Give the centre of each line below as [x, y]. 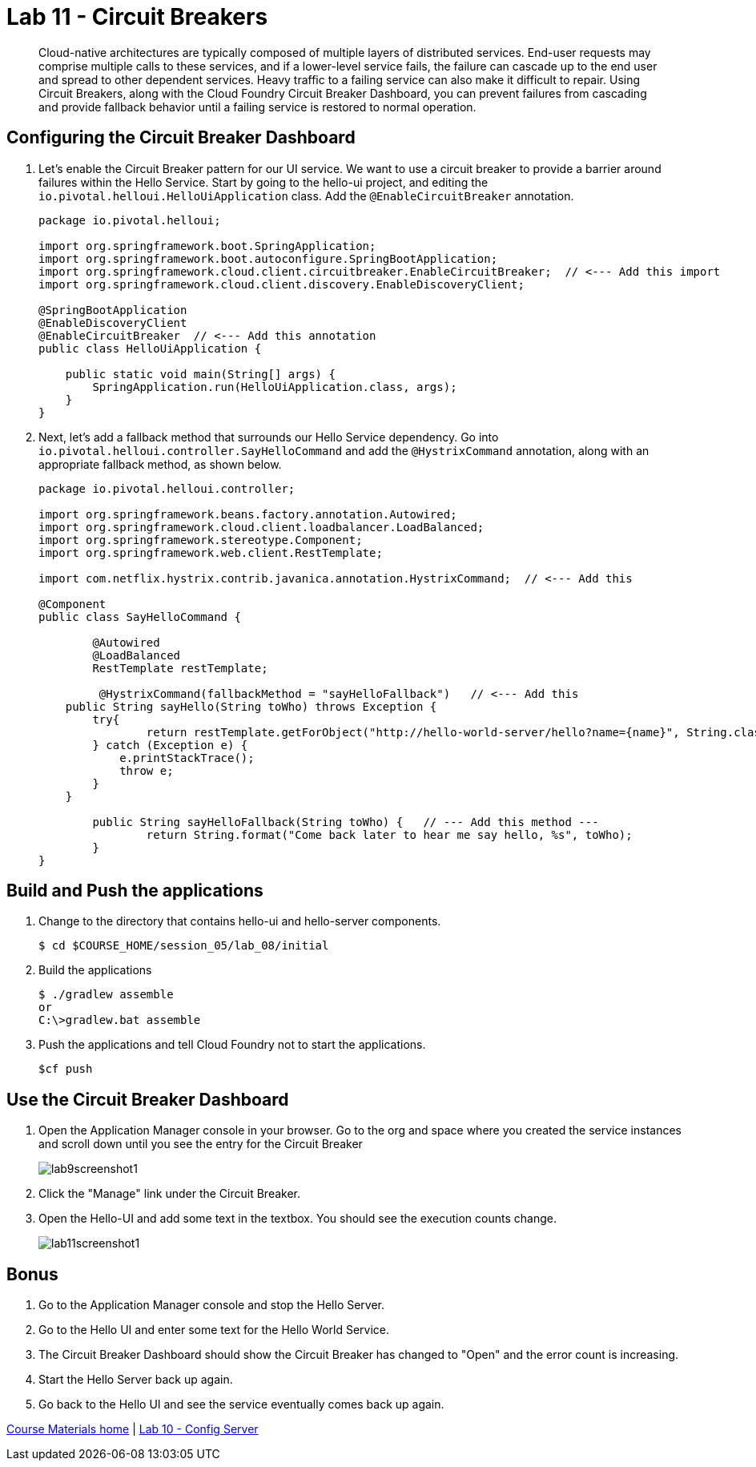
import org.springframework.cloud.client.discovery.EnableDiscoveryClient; [281, 284]
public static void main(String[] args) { [200, 374]
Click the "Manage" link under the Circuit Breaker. [170, 1194]
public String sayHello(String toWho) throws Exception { [251, 706]
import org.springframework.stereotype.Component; [201, 540]
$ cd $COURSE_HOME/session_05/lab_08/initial [184, 946]
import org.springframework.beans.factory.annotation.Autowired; [248, 514]
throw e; [147, 770]
